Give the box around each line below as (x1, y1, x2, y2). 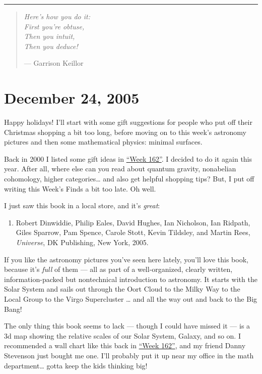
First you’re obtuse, (24, 21, 85, 31)
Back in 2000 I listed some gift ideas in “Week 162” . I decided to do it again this (4, 153, 252, 164)
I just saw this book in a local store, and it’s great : (4, 200, 160, 211)
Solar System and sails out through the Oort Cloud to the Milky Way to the (4, 284, 240, 294)
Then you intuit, (24, 31, 75, 41)
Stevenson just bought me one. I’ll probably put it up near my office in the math (4, 350, 254, 360)
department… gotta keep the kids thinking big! (4, 360, 148, 370)
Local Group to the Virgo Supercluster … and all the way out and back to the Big (4, 294, 257, 304)
